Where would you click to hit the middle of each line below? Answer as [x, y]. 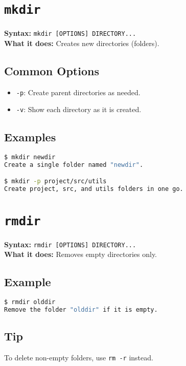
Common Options [52, 70]
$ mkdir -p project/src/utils [55, 181]
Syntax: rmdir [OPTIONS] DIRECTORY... [70, 244]
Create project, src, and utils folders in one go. [94, 189]
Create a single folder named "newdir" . [74, 165]
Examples [30, 137]
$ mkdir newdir [30, 157]
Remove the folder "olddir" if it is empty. [81, 309]
